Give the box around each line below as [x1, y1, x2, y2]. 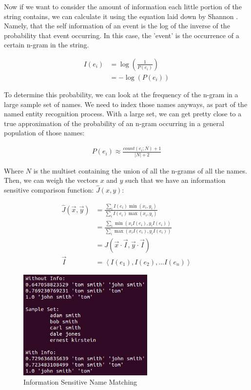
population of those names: [4, 128, 85, 138]
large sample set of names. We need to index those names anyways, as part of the [4, 99, 248, 109]
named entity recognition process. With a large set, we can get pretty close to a [4, 108, 242, 119]
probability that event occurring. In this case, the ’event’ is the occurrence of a [4, 30, 239, 40]
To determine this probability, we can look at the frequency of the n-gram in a [4, 89, 238, 100]
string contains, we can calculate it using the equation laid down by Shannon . [4, 11, 238, 21]
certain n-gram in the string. [4, 40, 89, 50]
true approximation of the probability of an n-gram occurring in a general [4, 118, 224, 128]
